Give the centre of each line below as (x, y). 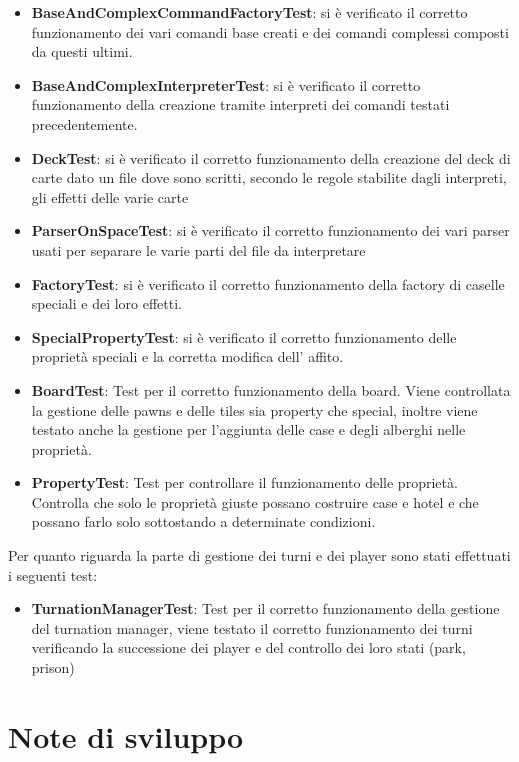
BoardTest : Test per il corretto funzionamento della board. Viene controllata (271, 389)
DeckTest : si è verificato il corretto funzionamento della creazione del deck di (271, 157)
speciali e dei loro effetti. (107, 303)
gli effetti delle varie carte (110, 196)
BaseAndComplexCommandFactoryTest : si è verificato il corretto (249, 12)
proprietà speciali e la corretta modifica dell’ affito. (187, 356)
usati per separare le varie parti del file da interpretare (198, 249)
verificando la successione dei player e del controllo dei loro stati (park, (248, 647)
